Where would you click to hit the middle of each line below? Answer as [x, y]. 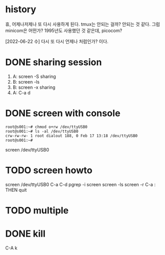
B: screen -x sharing [34, 87]
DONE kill [25, 234]
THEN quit [16, 190]
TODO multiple [37, 210]
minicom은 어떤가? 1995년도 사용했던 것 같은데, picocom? [64, 30]
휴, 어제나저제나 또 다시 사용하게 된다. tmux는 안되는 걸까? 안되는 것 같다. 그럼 [83, 24]
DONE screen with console [63, 113]
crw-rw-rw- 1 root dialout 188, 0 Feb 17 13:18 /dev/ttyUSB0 [72, 136]
